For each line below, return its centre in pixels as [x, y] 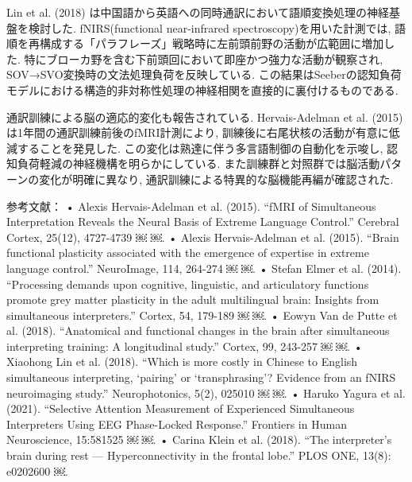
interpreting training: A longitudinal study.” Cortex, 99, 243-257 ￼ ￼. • [185, 346]
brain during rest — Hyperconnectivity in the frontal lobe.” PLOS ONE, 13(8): [199, 455]
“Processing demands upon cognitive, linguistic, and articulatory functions [188, 284]
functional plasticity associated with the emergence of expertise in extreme [188, 253]
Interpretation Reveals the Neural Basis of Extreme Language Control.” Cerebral [203, 222]
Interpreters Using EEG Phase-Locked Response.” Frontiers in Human [177, 424]
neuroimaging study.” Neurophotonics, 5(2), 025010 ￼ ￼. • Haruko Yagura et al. [206, 393]
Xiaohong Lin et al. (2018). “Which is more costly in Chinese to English [182, 361]
